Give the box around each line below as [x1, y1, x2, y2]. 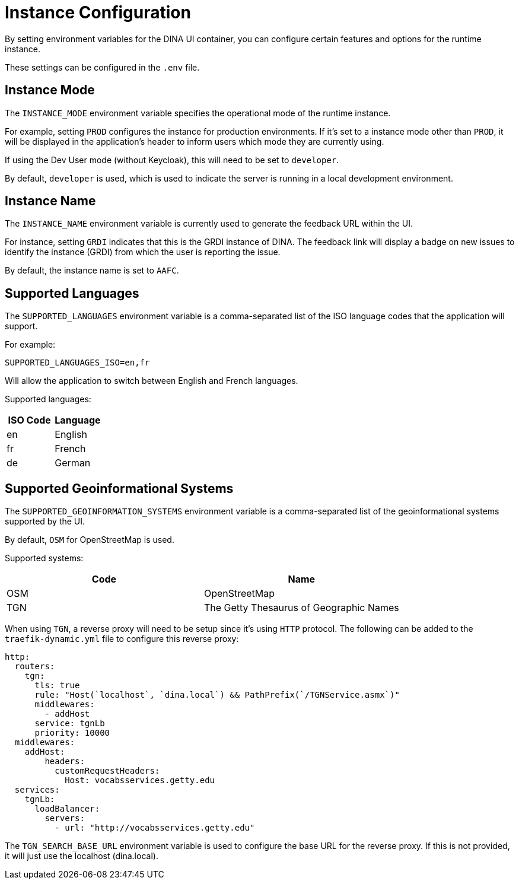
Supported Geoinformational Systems [5, 481, 234, 496]
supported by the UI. [5, 516, 85, 527]
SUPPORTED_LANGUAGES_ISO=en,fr [5, 358, 150, 368]
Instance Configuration [5, 2, 191, 23]
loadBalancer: [34, 804, 100, 814]
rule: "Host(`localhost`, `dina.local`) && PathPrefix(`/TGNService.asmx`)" [34, 690, 400, 700]
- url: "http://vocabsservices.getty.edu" [55, 823, 255, 833]
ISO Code [8, 414, 51, 427]
